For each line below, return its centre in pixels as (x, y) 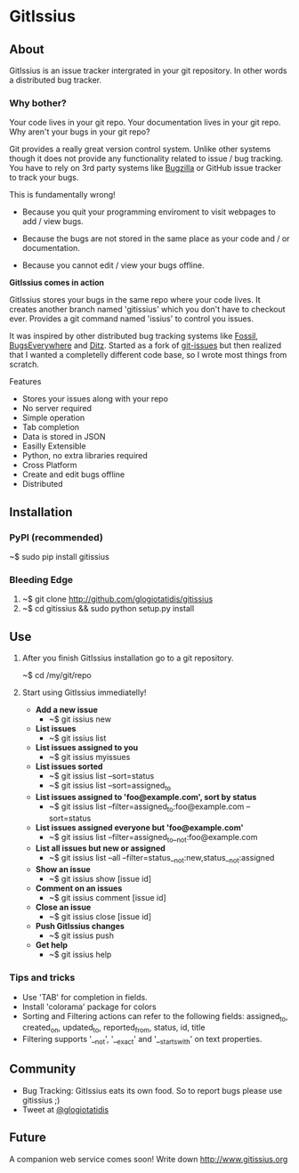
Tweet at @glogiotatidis (65, 1109)
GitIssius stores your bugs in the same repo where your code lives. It (135, 300)
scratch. (24, 364)
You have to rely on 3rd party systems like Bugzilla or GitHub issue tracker (145, 168)
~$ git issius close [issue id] (100, 917)
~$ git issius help (80, 955)
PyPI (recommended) (57, 538)
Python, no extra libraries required (85, 456)
